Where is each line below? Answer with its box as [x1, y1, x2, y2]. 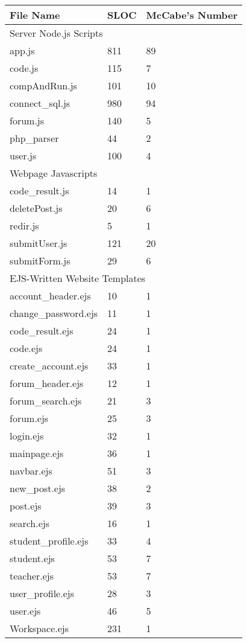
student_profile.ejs [10, 534, 89, 548]
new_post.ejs [10, 481, 66, 495]
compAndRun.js [10, 78, 77, 92]
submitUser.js [10, 236, 67, 250]
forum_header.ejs [10, 376, 84, 390]
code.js [10, 61, 39, 75]
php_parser [10, 131, 59, 145]
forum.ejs [10, 411, 49, 425]
